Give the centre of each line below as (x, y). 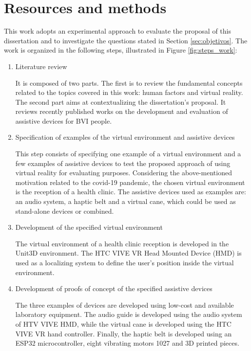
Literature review (41, 66)
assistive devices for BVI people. (64, 120)
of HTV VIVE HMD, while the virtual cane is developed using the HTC (123, 323)
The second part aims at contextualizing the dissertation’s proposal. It (121, 102)
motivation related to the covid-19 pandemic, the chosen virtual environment (130, 182)
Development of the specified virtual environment (89, 227)
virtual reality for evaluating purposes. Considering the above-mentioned (124, 173)
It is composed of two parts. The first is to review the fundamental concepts (129, 83)
